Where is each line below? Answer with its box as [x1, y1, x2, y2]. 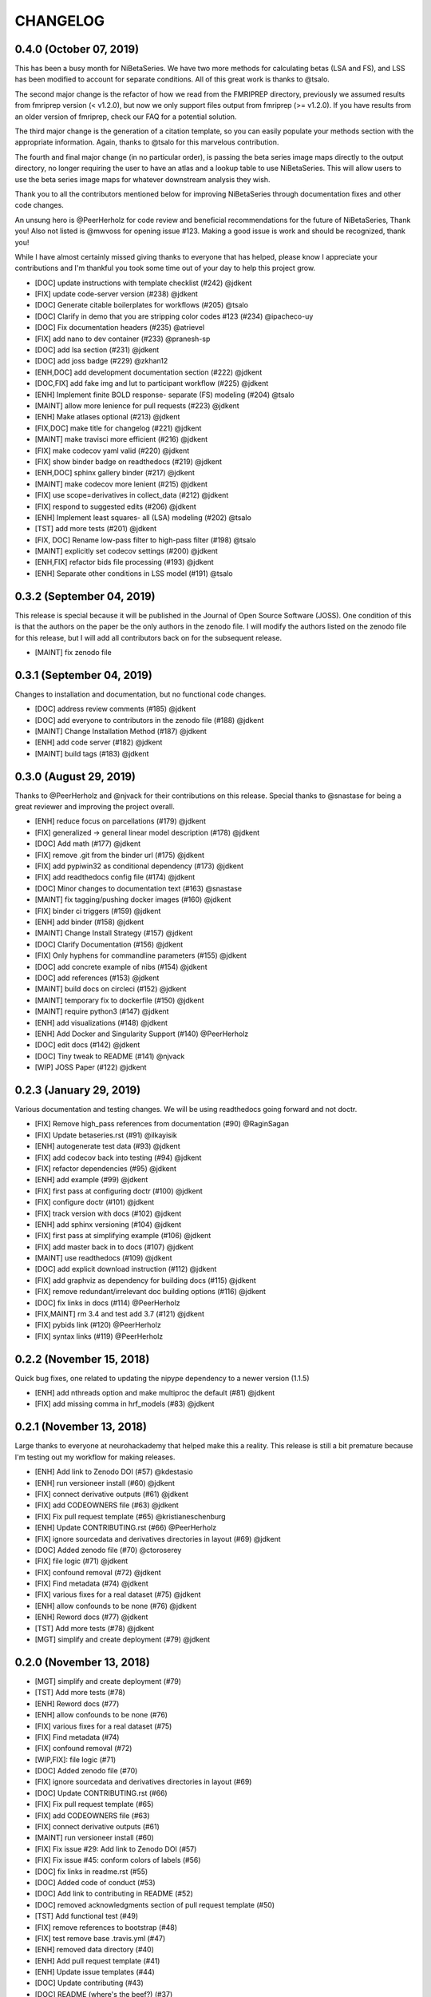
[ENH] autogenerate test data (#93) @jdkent [34, 1141, 180, 1151]
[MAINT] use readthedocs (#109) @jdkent [34, 1253, 172, 1263]
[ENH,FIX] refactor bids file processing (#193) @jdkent [34, 558, 215, 567]
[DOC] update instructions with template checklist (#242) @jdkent [34, 278, 252, 288]
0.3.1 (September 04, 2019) [14, 668, 153, 682]
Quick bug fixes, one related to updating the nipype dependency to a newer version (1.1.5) [14, 1373, 310, 1383]
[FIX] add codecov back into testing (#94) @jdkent [34, 1153, 202, 1162]
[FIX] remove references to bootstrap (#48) [34, 1922, 178, 1932]
